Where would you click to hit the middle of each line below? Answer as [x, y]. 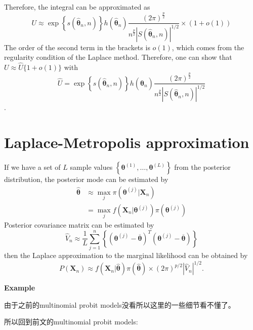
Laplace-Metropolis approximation [127, 142]
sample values [91, 167]
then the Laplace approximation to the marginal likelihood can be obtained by [126, 255]
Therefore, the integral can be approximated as [77, 7]
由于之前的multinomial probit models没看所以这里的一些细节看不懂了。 [120, 304]
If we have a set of [32, 167]
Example [20, 288]
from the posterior [202, 167]
